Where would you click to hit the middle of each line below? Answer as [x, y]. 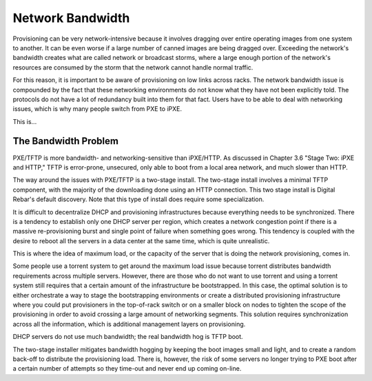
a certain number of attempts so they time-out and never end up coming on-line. [127, 369]
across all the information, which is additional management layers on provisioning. [129, 324]
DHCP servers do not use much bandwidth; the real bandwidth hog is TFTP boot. [128, 337]
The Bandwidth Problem [65, 141]
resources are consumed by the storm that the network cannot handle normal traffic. [133, 67]
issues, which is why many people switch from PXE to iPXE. [97, 109]
